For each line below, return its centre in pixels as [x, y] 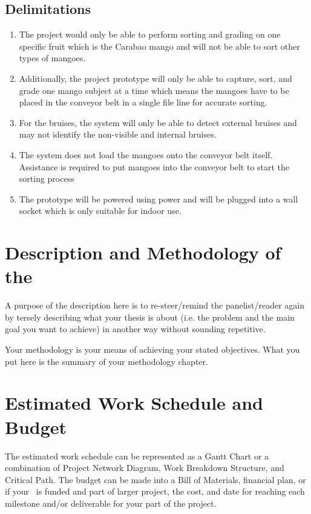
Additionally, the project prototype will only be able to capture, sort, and [155, 78]
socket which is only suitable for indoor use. [100, 211]
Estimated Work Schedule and [134, 403]
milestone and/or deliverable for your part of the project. [111, 503]
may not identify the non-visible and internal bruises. [118, 134]
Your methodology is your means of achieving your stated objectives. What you [152, 349]
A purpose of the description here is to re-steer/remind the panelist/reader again [155, 305]
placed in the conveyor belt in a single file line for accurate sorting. [143, 102]
